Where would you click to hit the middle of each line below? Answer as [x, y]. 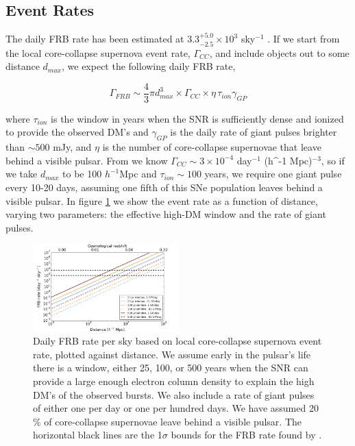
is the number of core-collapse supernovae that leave [212, 147]
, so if [333, 160]
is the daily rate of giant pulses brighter [254, 132]
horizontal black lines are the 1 [98, 435]
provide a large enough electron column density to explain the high [174, 381]
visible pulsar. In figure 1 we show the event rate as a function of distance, [162, 200]
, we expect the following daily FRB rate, [149, 66]
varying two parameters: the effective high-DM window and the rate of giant [166, 214]
